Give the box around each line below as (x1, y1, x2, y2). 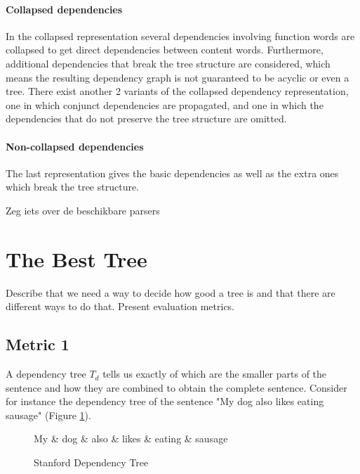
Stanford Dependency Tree (34, 455, 149, 470)
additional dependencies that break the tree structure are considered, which (6, 56, 331, 70)
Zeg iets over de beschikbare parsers (6, 203, 160, 217)
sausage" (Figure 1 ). (6, 407, 91, 422)
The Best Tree (6, 244, 147, 273)
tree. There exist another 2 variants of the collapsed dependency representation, (6, 84, 349, 98)
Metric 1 (6, 333, 69, 355)
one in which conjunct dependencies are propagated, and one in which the (6, 97, 324, 112)
